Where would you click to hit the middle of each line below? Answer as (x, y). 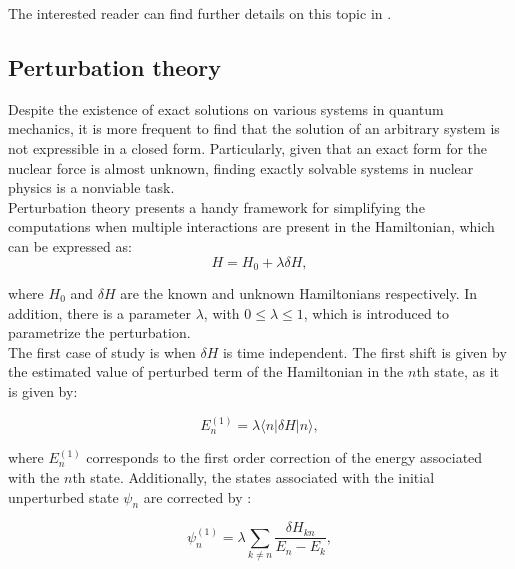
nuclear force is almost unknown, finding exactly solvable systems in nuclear (241, 167)
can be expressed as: (70, 245)
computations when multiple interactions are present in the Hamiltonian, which (251, 226)
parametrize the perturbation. (99, 332)
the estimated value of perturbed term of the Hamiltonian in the (206, 371)
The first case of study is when (102, 351)
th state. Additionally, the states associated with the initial (253, 476)
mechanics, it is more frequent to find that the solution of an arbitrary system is (254, 128)
